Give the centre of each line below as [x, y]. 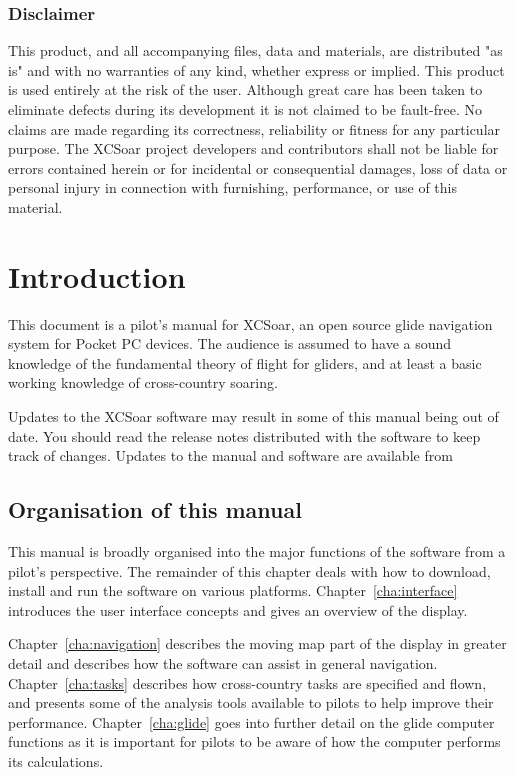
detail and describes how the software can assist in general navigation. [223, 663]
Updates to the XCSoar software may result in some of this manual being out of [253, 416]
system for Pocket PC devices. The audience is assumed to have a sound [230, 343]
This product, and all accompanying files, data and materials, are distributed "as [255, 50]
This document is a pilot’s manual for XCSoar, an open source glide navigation [250, 323]
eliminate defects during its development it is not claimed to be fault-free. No [245, 109]
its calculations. [56, 760]
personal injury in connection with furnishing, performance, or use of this [233, 187]
